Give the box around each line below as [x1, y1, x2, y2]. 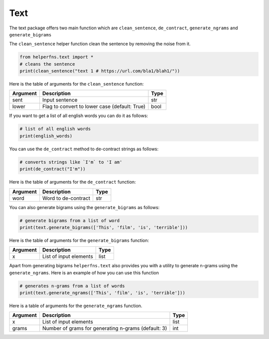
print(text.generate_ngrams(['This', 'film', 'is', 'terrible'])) [19, 290, 185, 296]
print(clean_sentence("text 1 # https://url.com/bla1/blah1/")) [19, 68, 180, 74]
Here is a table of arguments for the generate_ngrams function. [9, 303, 142, 309]
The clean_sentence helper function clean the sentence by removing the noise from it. [9, 41, 191, 47]
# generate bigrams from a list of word [19, 218, 120, 224]
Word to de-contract [42, 195, 91, 202]
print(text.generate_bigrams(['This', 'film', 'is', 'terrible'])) [19, 225, 188, 230]
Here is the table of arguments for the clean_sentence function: [9, 81, 144, 87]
